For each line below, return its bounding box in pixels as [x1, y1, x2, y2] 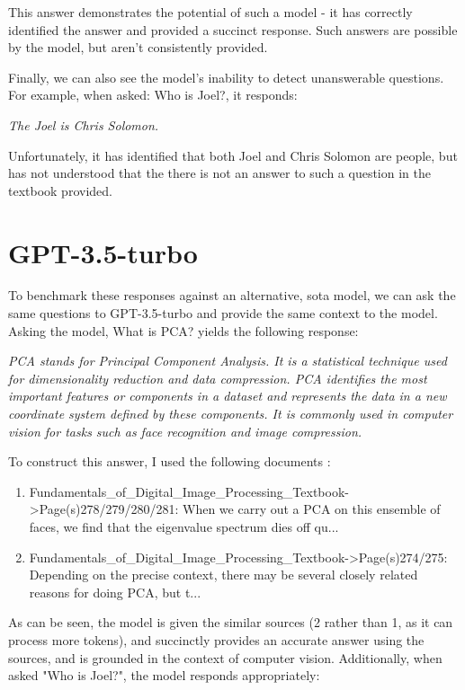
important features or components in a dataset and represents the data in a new [8, 386, 447, 405]
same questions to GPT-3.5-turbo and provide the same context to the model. [8, 304, 438, 323]
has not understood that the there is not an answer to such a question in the [8, 164, 431, 182]
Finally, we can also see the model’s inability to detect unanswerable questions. [8, 67, 444, 86]
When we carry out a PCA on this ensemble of [183, 500, 441, 518]
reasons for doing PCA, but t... [29, 582, 201, 601]
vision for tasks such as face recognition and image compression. [8, 421, 362, 440]
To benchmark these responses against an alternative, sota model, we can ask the [8, 286, 456, 305]
